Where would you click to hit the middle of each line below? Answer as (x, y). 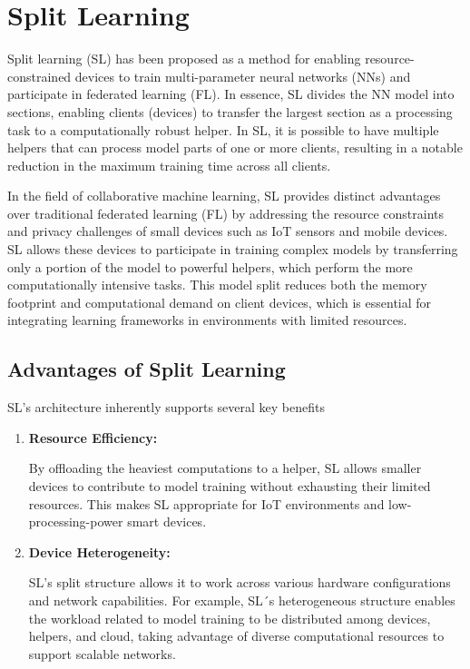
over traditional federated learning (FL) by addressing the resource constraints (225, 213)
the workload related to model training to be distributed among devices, (230, 618)
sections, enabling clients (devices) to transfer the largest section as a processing (230, 111)
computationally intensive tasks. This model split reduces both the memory (217, 285)
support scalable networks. (102, 653)
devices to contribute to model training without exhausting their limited (230, 486)
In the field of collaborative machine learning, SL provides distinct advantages (224, 196)
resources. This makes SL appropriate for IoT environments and (206, 503)
